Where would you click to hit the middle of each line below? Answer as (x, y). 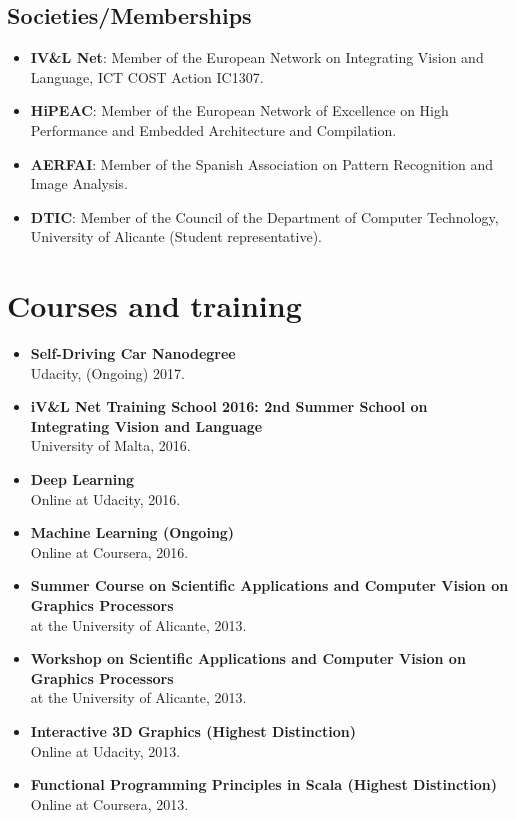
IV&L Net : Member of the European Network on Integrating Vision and (257, 57)
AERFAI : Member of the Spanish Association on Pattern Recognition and (262, 163)
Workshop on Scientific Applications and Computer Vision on (248, 658)
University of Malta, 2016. (110, 445)
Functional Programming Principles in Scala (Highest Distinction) (264, 784)
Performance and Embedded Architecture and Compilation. (213, 129)
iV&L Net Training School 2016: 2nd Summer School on (229, 406)
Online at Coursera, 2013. (109, 803)
